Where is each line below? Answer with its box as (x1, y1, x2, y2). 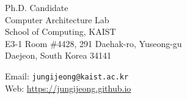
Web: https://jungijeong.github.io (5, 81, 131, 94)
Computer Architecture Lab (5, 13, 109, 26)
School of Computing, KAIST (5, 25, 116, 38)
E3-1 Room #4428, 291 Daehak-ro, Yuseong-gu (5, 37, 182, 50)
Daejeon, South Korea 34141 (5, 49, 112, 62)
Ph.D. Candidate (5, 1, 68, 13)
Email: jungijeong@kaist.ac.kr (5, 69, 129, 82)
